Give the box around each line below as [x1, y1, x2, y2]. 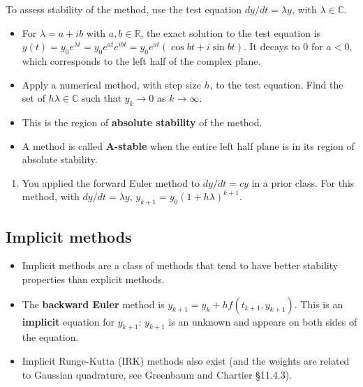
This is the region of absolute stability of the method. [22, 114, 262, 129]
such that [81, 91, 122, 105]
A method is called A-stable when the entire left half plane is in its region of [22, 138, 355, 153]
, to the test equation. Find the [209, 77, 343, 91]
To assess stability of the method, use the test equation [6, 2, 242, 16]
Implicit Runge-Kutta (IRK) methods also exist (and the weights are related [22, 353, 350, 367]
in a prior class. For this [251, 175, 355, 190]
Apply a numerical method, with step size [22, 77, 201, 91]
